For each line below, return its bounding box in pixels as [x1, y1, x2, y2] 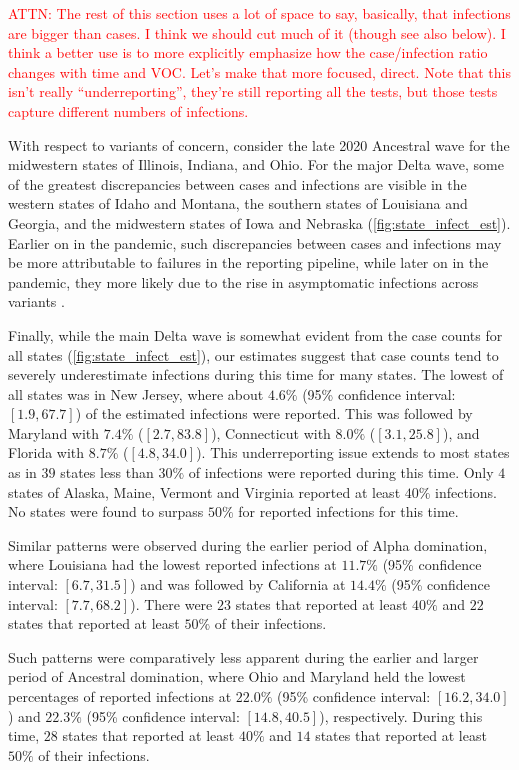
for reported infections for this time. [238, 501, 459, 522]
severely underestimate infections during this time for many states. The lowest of [8, 364, 504, 385]
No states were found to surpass [8, 501, 204, 522]
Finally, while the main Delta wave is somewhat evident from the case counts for [8, 324, 503, 345]
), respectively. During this [319, 705, 483, 726]
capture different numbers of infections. [8, 100, 249, 121]
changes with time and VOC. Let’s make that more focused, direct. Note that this [8, 61, 511, 82]
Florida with [8, 442, 85, 463]
